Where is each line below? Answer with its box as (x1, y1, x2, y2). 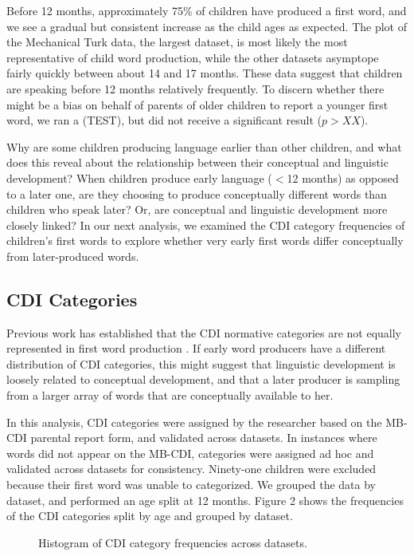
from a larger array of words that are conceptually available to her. (6, 387, 334, 404)
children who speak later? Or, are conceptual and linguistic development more (6, 201, 388, 218)
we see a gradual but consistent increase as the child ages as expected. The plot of (6, 18, 407, 34)
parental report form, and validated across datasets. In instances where (30, 429, 377, 446)
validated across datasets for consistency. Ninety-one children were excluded (6, 460, 377, 477)
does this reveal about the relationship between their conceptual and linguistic (6, 154, 389, 171)
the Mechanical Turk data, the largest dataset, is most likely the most (6, 34, 348, 50)
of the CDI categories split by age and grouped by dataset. (6, 507, 293, 524)
